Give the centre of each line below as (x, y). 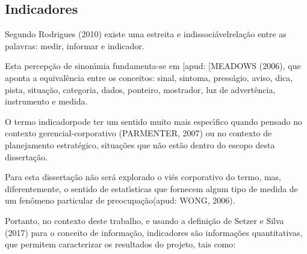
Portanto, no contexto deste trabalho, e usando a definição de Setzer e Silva (144, 220)
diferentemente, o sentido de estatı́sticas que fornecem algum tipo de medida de (151, 188)
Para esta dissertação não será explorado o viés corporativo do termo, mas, (143, 177)
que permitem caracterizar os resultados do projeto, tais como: (120, 244)
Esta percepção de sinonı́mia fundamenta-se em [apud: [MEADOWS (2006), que (153, 66)
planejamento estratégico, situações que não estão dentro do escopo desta (140, 144)
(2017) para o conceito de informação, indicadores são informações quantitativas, (154, 232)
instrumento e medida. (46, 101)
